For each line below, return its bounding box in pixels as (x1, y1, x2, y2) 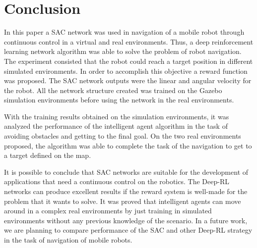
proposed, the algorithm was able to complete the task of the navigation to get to (4, 140, 252, 150)
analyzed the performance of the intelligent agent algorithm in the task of (4, 121, 228, 131)
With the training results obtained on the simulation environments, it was (4, 111, 229, 121)
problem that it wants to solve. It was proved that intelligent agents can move (4, 196, 241, 206)
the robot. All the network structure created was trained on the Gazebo (4, 85, 222, 95)
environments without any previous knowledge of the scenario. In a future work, (4, 215, 248, 225)
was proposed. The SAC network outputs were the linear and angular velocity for (4, 75, 252, 86)
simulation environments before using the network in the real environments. (4, 95, 234, 105)
